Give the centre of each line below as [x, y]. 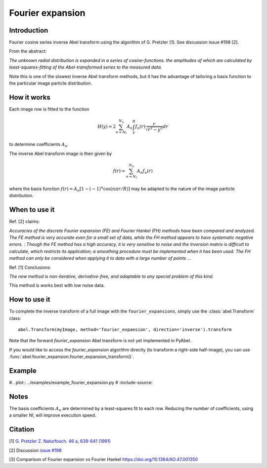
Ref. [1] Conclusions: [30, 267]
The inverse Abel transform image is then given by [61, 154]
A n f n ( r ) [145, 171]
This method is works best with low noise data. [57, 285]
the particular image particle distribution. [51, 83]
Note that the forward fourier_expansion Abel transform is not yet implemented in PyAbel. [100, 341]
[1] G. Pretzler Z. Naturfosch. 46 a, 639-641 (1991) [60, 441]
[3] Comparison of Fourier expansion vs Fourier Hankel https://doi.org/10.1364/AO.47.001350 [104, 460]
